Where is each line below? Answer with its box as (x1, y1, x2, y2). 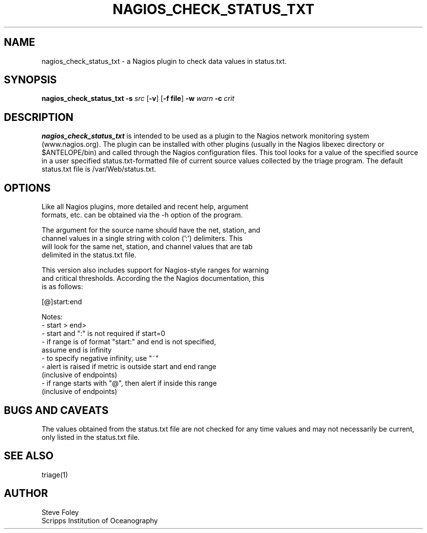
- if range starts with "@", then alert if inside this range (41, 379, 217, 388)
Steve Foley (41, 508, 79, 516)
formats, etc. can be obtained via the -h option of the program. (41, 211, 243, 219)
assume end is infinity (41, 346, 112, 355)
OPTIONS (4, 181, 51, 194)
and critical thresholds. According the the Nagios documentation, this (41, 274, 265, 283)
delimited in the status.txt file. (41, 251, 136, 259)
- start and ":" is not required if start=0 (41, 329, 165, 338)
